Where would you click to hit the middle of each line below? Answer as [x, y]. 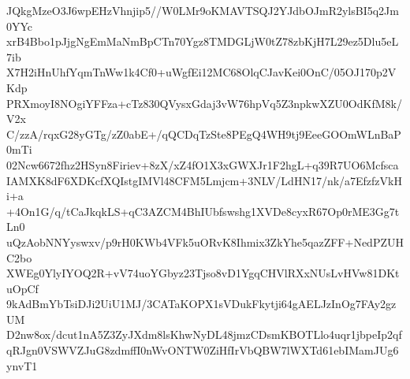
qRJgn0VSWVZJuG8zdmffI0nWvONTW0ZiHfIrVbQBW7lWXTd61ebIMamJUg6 [203, 350]
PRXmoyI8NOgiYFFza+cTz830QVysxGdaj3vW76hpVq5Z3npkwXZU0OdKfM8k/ [204, 103]
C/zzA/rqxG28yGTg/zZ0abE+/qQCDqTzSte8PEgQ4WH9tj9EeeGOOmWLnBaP [204, 134]
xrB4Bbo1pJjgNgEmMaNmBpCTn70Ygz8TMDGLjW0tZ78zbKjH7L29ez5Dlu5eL [203, 41]
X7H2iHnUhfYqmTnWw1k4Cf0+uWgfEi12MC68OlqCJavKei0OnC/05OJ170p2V [201, 72]
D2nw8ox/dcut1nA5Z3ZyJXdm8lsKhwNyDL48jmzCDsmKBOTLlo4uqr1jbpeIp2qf [204, 334]
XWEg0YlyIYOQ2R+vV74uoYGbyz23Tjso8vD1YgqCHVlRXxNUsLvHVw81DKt [203, 273]
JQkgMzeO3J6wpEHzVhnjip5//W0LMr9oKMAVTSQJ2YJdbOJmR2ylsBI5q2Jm [203, 10]
